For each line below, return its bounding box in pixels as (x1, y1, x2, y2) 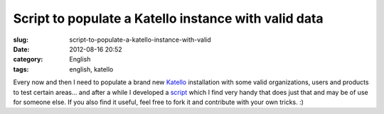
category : (13, 55, 43, 64)
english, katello (69, 64, 114, 74)
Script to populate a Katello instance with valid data (13, 11, 324, 26)
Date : (13, 45, 30, 53)
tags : (13, 64, 29, 74)
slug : (13, 35, 28, 44)
